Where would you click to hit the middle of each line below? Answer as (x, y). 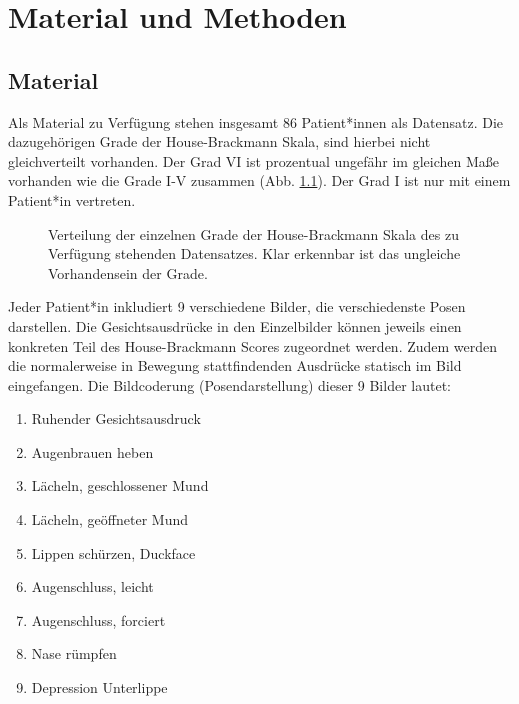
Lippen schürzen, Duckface (113, 552)
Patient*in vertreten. (72, 199)
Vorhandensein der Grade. (128, 272)
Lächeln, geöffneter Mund (109, 519)
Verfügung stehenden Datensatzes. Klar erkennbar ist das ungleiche (254, 253)
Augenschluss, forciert (98, 619)
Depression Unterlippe (99, 687)
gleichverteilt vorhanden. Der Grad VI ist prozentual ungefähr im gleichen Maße (254, 160)
